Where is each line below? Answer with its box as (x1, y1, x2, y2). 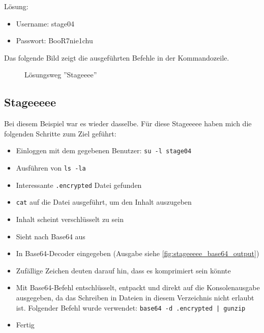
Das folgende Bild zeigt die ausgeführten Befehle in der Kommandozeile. (4, 52, 229, 63)
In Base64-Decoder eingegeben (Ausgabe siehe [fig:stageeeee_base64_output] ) (16, 248, 259, 259)
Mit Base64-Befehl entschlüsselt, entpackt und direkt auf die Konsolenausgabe (16, 282, 260, 293)
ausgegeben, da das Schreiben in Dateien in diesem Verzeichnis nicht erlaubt (16, 292, 254, 302)
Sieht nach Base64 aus (16, 231, 85, 241)
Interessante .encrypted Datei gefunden (16, 179, 142, 190)
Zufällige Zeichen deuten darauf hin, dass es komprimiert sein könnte (16, 265, 231, 275)
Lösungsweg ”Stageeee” (24, 69, 97, 80)
